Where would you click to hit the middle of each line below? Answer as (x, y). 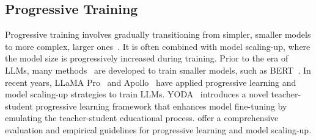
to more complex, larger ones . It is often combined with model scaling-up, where (158, 46)
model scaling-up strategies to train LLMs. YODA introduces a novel (137, 94)
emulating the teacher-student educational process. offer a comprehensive (142, 118)
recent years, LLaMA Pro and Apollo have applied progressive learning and (151, 82)
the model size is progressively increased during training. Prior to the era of (147, 58)
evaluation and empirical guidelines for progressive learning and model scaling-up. (158, 129)
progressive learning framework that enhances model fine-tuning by (161, 106)
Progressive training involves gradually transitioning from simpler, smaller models (158, 34)
